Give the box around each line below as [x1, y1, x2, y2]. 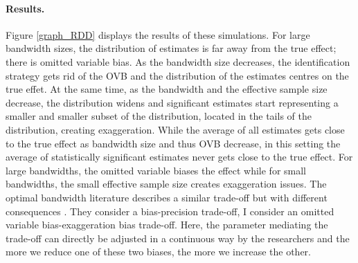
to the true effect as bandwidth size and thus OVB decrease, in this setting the [6, 136, 341, 150]
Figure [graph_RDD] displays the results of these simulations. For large [6, 27, 310, 42]
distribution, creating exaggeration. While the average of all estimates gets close [6, 122, 345, 136]
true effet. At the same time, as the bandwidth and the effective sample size [6, 82, 328, 96]
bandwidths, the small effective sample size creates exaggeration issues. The [6, 176, 327, 191]
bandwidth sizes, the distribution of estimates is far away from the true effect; [6, 41, 337, 55]
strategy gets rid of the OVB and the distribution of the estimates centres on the [6, 68, 349, 82]
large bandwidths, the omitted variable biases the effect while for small [6, 163, 307, 177]
